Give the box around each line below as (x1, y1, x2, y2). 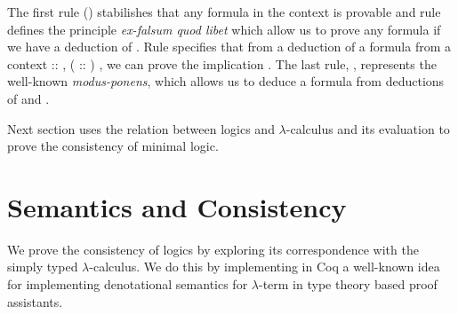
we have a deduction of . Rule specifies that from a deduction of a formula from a (7, 37, 451, 56)
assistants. (7, 292, 63, 310)
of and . (7, 89, 50, 107)
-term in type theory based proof (258, 275, 438, 294)
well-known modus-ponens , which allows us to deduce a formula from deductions (7, 72, 445, 90)
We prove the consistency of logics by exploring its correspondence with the (7, 239, 419, 258)
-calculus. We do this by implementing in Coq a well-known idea (89, 257, 440, 276)
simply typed (7, 257, 78, 276)
